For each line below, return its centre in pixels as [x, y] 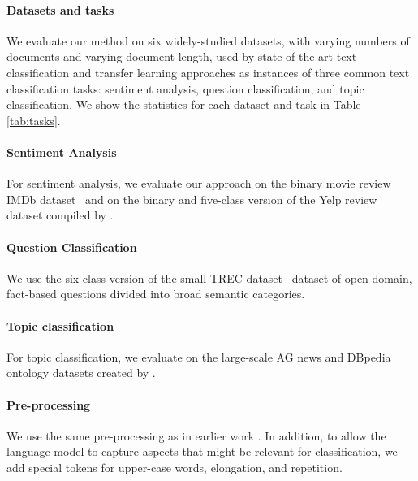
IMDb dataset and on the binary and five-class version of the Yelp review [192, 199]
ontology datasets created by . [81, 373]
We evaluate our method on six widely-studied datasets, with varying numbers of [208, 40]
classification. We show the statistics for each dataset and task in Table [184, 104]
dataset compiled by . [60, 215]
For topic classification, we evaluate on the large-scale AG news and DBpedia [199, 356]
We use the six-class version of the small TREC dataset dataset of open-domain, [209, 277]
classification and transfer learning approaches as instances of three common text [208, 72]
